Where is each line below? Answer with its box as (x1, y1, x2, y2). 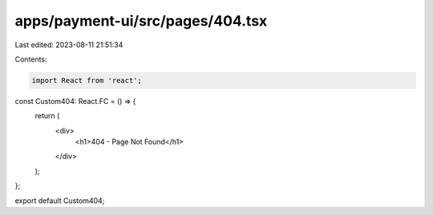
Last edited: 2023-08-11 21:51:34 (14, 40, 123, 50)
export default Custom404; (14, 196, 105, 205)
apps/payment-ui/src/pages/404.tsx (14, 12, 268, 30)
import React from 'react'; (31, 76, 142, 85)
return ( (34, 111, 60, 121)
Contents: (14, 54, 47, 64)
